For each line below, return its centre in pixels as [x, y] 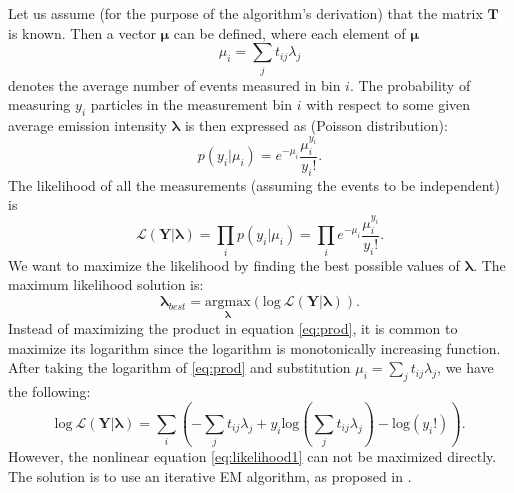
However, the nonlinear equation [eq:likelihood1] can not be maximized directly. [252, 456]
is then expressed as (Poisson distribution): [316, 124]
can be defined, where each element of [289, 32]
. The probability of [410, 84]
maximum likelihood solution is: [106, 284]
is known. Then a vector [82, 32]
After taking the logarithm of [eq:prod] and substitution [179, 367]
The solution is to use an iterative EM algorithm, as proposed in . [210, 476]
